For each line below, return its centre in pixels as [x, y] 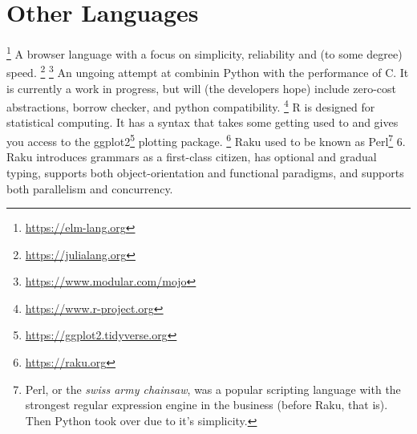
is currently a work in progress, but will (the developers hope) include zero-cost [201, 88]
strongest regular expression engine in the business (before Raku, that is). [206, 405]
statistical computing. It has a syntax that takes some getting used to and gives [202, 122]
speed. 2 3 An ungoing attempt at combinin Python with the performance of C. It [208, 71]
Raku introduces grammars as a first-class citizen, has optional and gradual [192, 157]
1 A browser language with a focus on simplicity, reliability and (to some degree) [204, 53]
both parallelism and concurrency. [90, 188]
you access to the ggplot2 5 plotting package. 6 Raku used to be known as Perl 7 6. [206, 140]
